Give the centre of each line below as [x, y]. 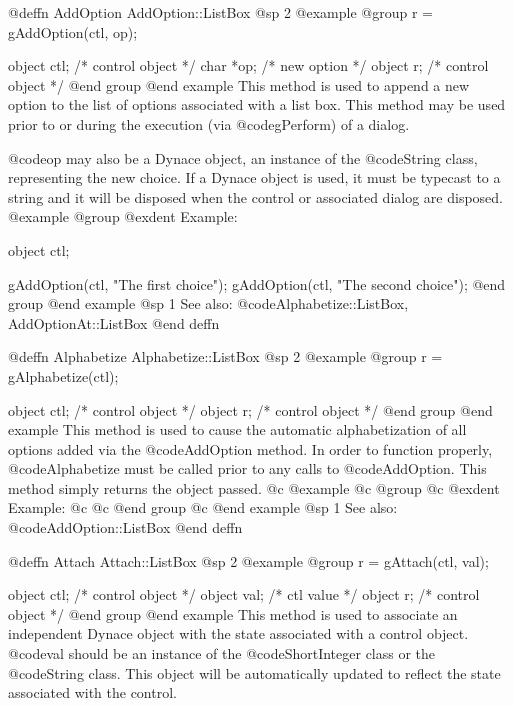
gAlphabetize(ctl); [63, 375]
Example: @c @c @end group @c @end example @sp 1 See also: [203, 507]
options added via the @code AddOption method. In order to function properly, [250, 448]
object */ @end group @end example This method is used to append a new [239, 84]
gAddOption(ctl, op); [73, 31]
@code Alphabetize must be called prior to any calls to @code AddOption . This [247, 468]
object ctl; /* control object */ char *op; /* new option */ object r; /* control [248, 65]
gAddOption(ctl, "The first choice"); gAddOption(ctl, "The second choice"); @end [257, 283]
